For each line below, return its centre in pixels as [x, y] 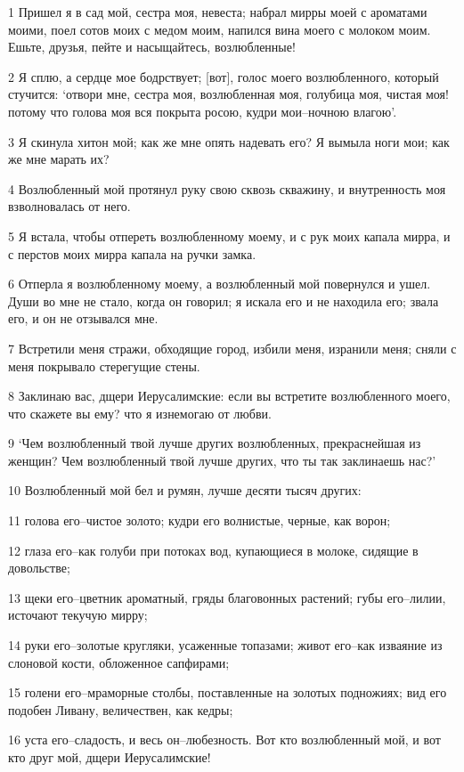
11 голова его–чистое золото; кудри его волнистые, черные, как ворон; [199, 520]
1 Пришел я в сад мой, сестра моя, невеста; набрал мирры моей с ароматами [218, 12]
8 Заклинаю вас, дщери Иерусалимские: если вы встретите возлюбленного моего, [229, 396]
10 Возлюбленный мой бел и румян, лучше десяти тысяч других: [185, 490]
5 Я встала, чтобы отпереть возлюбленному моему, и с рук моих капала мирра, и [229, 236]
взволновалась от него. [69, 206]
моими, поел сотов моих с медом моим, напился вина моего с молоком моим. [220, 29]
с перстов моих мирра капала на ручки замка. [132, 253]
